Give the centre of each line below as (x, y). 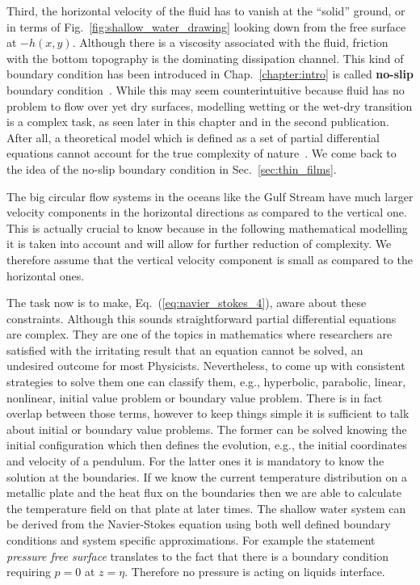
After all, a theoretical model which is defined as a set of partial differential (193, 137)
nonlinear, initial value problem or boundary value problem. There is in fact (195, 397)
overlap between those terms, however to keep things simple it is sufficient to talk (208, 413)
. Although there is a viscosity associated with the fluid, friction (230, 42)
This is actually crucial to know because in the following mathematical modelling (207, 227)
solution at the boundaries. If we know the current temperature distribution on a (207, 476)
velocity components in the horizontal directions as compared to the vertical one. (207, 212)
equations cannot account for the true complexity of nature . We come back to (202, 153)
